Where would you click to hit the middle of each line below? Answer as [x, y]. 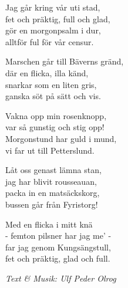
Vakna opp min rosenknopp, [56, 115]
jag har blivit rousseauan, [51, 181]
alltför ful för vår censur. [50, 41]
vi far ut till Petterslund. [50, 150]
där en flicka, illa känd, [47, 72]
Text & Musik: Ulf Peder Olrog [61, 278]
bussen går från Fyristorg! [52, 204]
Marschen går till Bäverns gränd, [65, 61]
